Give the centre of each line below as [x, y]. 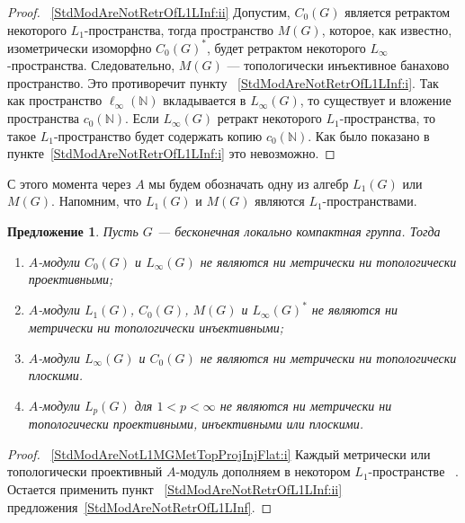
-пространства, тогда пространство [179, 29]
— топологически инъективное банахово [338, 65]
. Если [142, 118]
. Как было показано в [369, 135]
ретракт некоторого [269, 118]
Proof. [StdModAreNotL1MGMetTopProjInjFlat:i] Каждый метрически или [219, 453]
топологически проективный [85, 471]
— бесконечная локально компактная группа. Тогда [299, 231]
